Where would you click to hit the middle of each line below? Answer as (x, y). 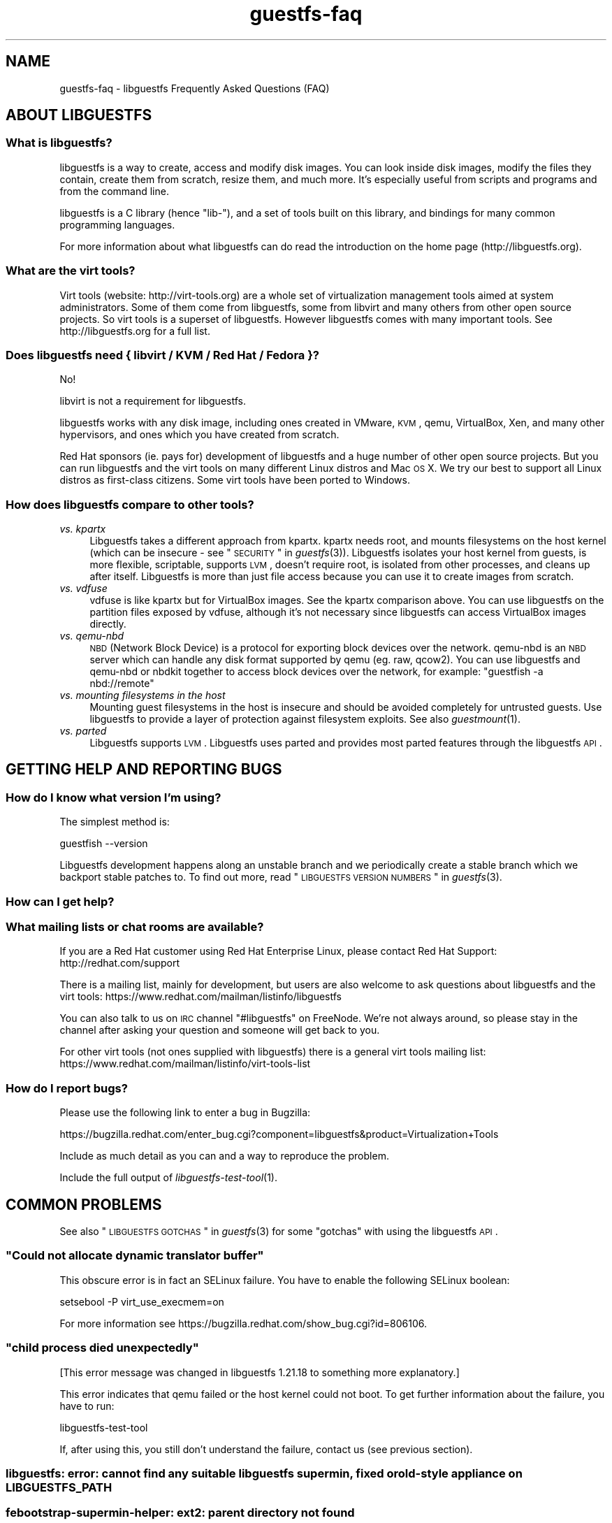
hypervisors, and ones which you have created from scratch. (199, 435)
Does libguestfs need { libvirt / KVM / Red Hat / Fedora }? (163, 355)
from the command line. (114, 191)
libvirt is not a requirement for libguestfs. (153, 401)
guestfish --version (104, 844)
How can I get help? (60, 901)
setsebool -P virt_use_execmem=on (142, 1301)
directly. (108, 624)
